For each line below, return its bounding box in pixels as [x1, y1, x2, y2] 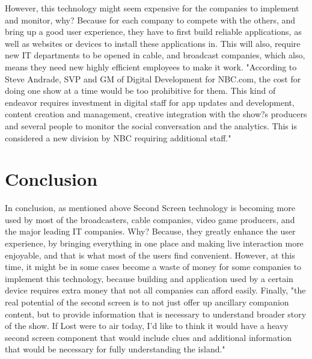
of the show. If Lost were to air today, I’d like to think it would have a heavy [5, 319, 289, 332]
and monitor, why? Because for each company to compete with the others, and [5, 13, 296, 26]
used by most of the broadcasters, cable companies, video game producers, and [5, 213, 295, 226]
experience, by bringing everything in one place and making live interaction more [5, 237, 304, 250]
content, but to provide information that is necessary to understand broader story [5, 307, 307, 320]
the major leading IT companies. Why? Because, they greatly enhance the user [5, 225, 296, 238]
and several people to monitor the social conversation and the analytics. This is [5, 119, 297, 132]
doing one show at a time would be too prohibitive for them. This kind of [5, 84, 276, 97]
